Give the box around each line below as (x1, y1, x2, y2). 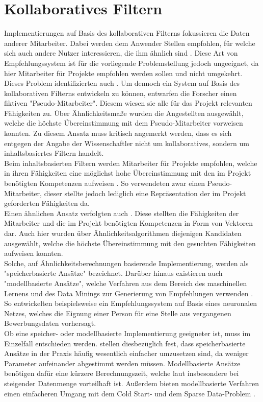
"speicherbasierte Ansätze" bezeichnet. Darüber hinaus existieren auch (4, 268, 223, 278)
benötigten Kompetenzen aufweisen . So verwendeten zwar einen (4, 178, 205, 188)
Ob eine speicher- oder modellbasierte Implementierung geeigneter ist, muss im (4, 327, 251, 338)
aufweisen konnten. (4, 248, 63, 258)
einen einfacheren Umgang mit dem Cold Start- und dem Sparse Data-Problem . (4, 388, 255, 398)
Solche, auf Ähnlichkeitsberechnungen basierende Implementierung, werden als (4, 257, 249, 268)
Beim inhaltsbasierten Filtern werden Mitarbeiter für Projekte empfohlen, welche (4, 157, 257, 168)
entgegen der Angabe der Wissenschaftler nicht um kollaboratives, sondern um (4, 137, 249, 148)
